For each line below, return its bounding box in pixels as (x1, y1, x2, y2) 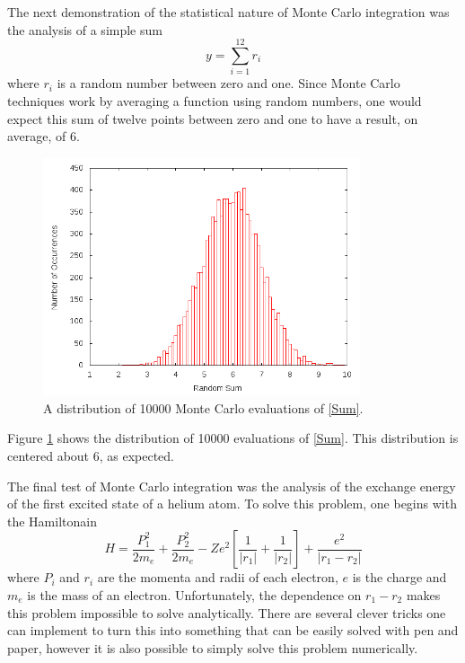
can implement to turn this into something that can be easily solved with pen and (7, 621, 459, 640)
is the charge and (352, 568, 447, 587)
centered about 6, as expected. (7, 446, 174, 465)
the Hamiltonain (7, 511, 97, 530)
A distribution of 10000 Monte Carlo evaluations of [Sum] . (43, 398, 364, 417)
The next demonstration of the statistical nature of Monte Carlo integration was (7, 3, 450, 21)
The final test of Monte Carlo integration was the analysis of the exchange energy (7, 476, 456, 495)
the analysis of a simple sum (7, 20, 162, 39)
